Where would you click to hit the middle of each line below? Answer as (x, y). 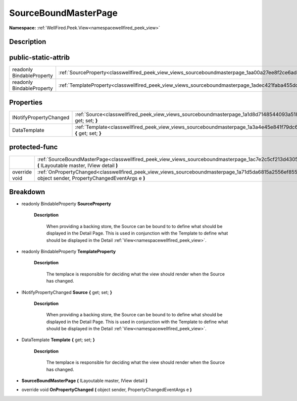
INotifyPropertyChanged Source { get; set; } (67, 292)
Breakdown (27, 192)
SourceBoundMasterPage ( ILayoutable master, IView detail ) (85, 381)
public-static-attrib (40, 58)
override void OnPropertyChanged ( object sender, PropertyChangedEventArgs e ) (107, 390)
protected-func (33, 147)
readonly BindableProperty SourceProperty (66, 204)
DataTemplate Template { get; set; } (58, 340)
